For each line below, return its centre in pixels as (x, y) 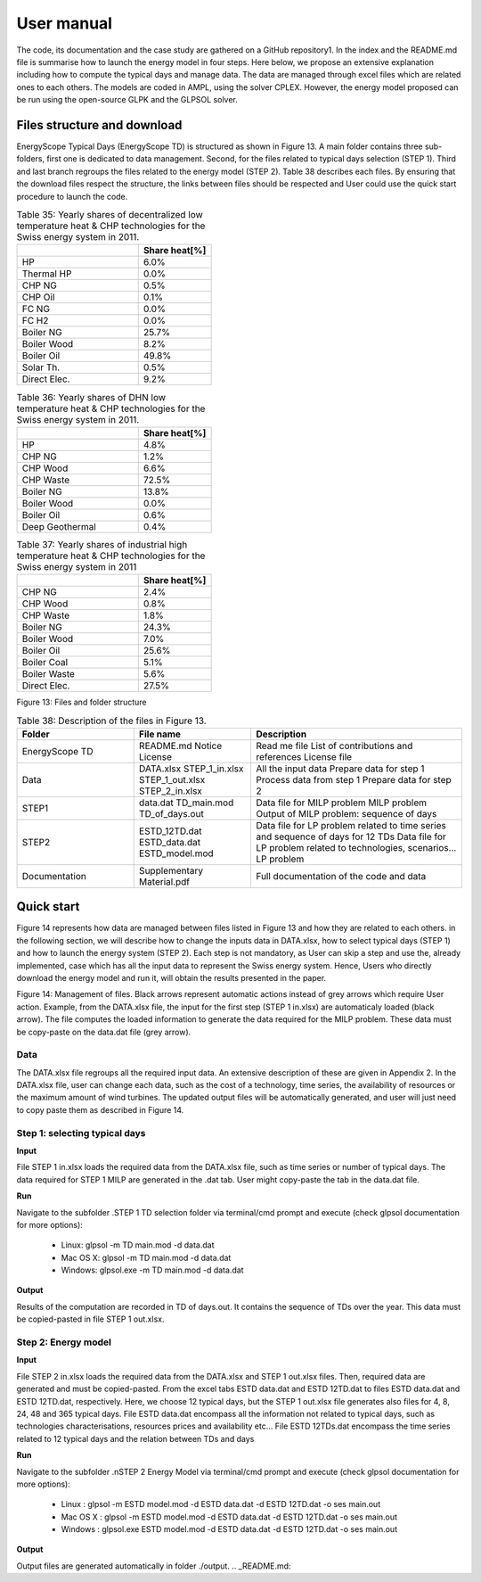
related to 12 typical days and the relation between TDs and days (135, 1438)
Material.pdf (164, 881)
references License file (303, 756)
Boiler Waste (49, 674)
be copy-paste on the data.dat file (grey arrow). (104, 1032)
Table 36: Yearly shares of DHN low (91, 397)
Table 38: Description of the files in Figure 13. (111, 721)
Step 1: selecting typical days (81, 1133)
